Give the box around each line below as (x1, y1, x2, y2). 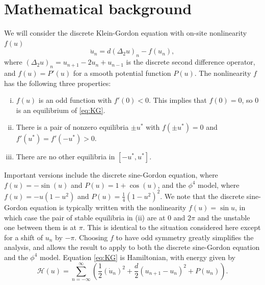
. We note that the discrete (160, 190, 245, 201)
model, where (198, 179, 240, 190)
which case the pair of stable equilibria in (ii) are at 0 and (4, 212, 185, 222)
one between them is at (4, 222, 76, 233)
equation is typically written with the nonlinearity (30, 202, 187, 212)
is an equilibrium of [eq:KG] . (16, 104, 105, 115)
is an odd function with (38, 95, 112, 105)
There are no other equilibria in (16, 151, 115, 162)
